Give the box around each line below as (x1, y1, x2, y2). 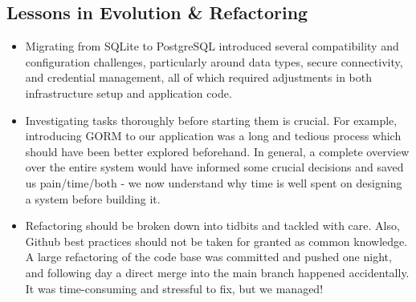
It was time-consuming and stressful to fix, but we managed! (25, 280, 324, 296)
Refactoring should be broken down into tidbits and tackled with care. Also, (25, 217, 400, 234)
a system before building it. (25, 190, 161, 207)
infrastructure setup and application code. (25, 84, 232, 101)
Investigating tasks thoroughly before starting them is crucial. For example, (25, 111, 398, 128)
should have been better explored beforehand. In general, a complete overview (25, 143, 410, 159)
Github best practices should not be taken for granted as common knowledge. (25, 232, 408, 249)
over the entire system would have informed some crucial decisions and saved (25, 159, 404, 175)
